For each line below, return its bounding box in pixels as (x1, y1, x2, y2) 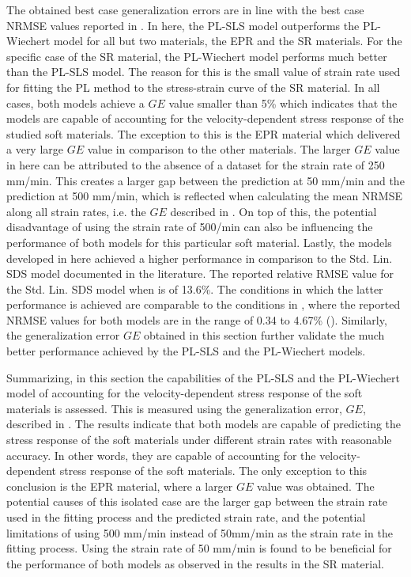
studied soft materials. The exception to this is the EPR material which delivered (6, 125, 401, 142)
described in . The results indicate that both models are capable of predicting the (6, 416, 402, 432)
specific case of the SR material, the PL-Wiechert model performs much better (6, 47, 387, 64)
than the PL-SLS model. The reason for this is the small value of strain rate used (6, 63, 401, 80)
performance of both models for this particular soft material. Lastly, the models (6, 233, 392, 250)
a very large (6, 141, 64, 158)
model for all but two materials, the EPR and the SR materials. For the (53, 32, 402, 49)
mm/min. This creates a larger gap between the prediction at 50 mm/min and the (6, 172, 405, 188)
